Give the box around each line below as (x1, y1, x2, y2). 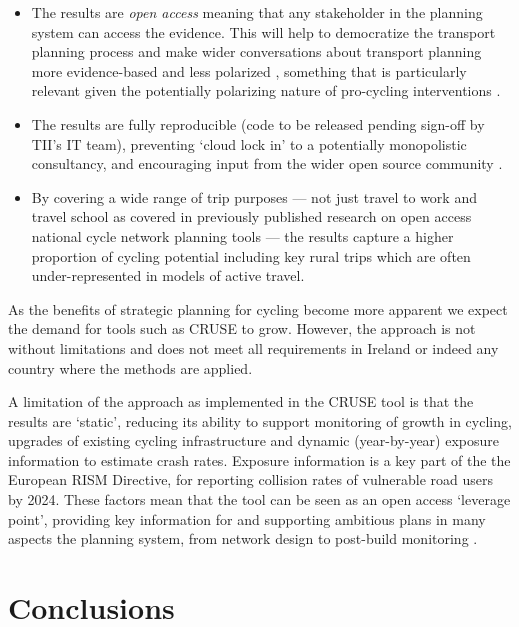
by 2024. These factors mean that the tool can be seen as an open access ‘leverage (8, 489, 511, 510)
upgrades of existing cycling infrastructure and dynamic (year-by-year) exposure (8, 430, 500, 451)
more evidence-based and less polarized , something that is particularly (31, 60, 467, 81)
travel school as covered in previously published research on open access (31, 206, 472, 227)
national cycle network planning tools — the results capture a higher (31, 225, 454, 246)
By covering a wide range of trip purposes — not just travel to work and (31, 186, 477, 207)
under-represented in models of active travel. (31, 265, 305, 286)
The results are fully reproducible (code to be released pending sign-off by (31, 113, 485, 134)
